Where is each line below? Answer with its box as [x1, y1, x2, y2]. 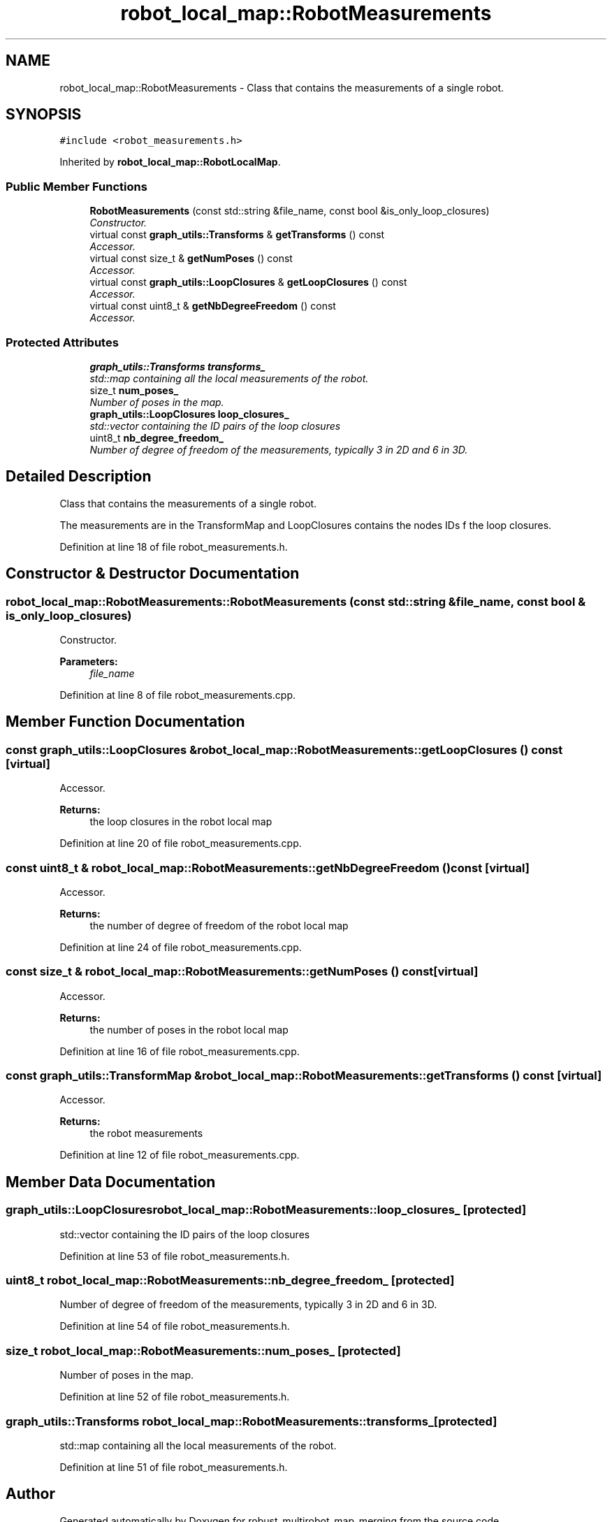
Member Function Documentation [6, 713, 245, 731]
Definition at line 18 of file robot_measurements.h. [59, 540, 288, 553]
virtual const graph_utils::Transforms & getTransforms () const [89, 229, 385, 241]
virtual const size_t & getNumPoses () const [89, 252, 293, 265]
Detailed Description [6, 468, 152, 486]
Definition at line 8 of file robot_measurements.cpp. [59, 689, 296, 701]
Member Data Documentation [6, 1173, 216, 1191]
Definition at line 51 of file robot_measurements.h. [59, 1461, 288, 1473]
